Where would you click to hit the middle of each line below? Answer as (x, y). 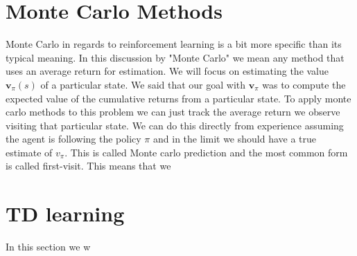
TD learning (65, 213)
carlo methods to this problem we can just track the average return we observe (173, 112)
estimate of (29, 152)
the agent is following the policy (73, 139)
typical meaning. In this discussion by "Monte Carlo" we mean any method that (175, 57)
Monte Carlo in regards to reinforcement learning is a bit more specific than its (174, 44)
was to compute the (304, 84)
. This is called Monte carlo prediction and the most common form (206, 152)
